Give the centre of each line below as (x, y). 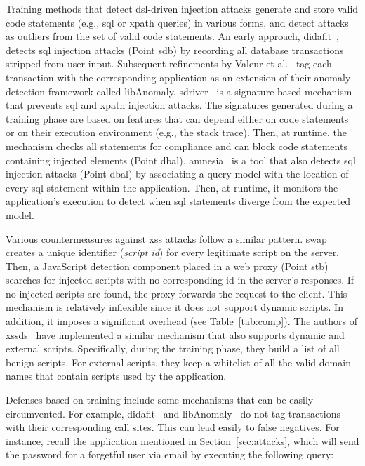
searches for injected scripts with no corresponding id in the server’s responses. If (180, 280)
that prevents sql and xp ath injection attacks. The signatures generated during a (179, 105)
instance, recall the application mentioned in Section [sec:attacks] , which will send (182, 440)
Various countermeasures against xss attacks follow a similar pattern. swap (166, 238)
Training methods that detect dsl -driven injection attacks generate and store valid (182, 8)
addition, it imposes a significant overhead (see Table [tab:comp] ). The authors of (181, 321)
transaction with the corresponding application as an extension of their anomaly (178, 77)
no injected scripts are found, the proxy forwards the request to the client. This (177, 293)
